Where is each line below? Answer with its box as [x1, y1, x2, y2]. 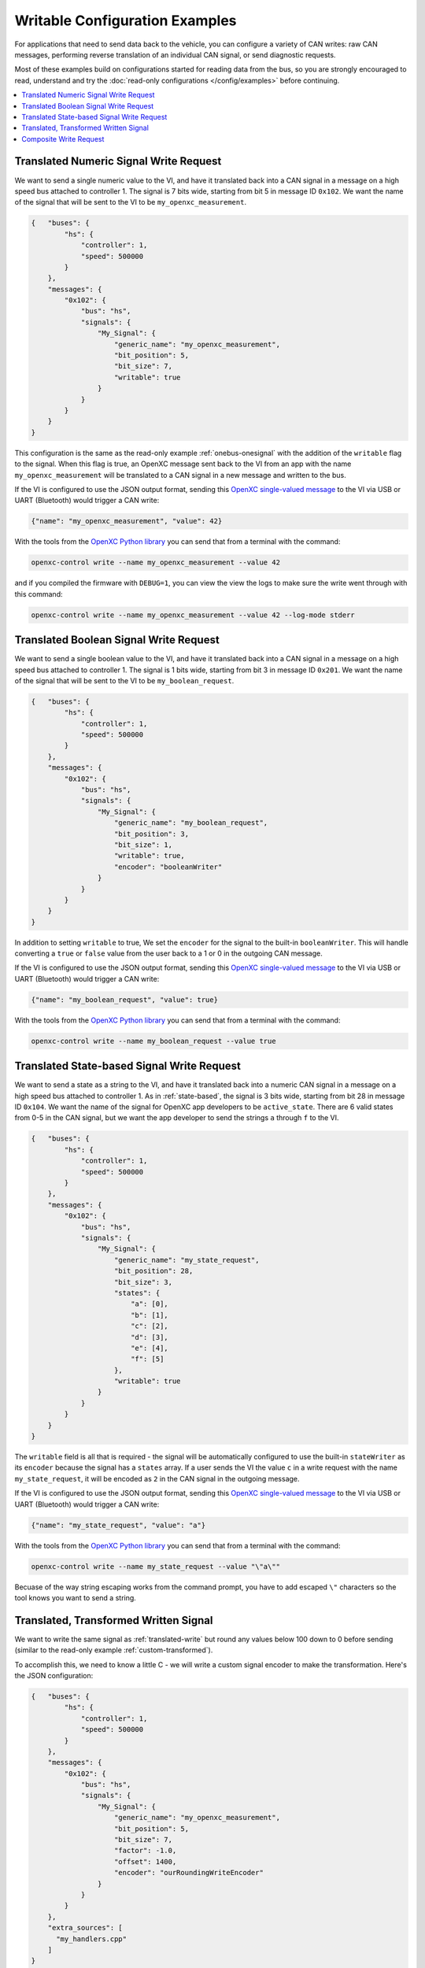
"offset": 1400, [114, 1857, 177, 1866]
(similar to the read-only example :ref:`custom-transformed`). [14, 1645, 213, 1655]
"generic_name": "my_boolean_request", [114, 819, 268, 827]
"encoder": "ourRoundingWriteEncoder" [114, 1868, 264, 1877]
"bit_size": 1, [114, 840, 173, 849]
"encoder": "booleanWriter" [114, 862, 223, 871]
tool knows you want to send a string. [14, 1593, 137, 1602]
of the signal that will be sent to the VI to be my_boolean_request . [14, 675, 235, 685]
